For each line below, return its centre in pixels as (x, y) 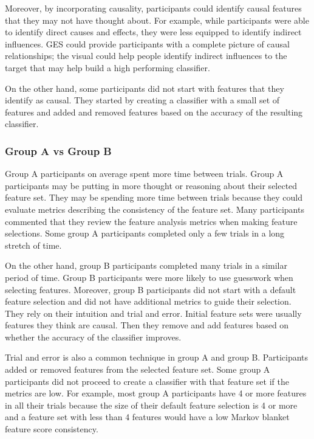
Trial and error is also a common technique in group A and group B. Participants (157, 357)
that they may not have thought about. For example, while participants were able (157, 20)
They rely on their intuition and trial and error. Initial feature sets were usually (153, 313)
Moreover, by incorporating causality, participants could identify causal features (153, 8)
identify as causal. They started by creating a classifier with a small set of (142, 100)
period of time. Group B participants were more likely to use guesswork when (149, 277)
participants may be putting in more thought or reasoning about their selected (151, 185)
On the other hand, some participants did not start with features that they (145, 88)
